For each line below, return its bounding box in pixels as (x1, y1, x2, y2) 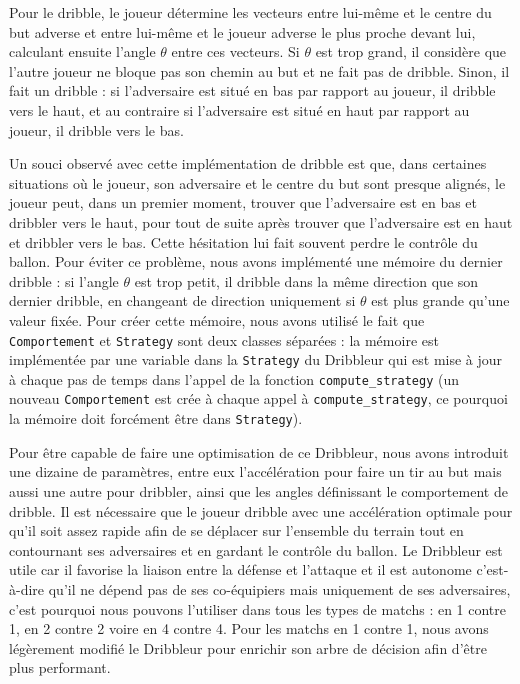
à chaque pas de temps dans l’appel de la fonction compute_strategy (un (9, 368, 460, 389)
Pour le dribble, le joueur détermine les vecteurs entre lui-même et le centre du (9, 2, 492, 22)
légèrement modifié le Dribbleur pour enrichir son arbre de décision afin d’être (9, 637, 487, 658)
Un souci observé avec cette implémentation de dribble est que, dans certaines (9, 153, 487, 174)
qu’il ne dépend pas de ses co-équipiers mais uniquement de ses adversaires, (48, 578, 511, 599)
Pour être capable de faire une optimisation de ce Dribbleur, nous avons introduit (9, 441, 509, 462)
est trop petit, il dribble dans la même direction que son (134, 270, 479, 291)
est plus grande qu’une (371, 290, 510, 311)
